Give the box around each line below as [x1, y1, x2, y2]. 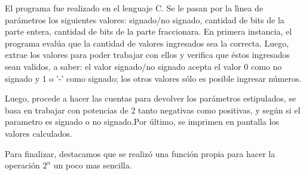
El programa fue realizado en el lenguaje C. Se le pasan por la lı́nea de [5, 2, 264, 14]
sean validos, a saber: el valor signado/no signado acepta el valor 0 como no [5, 60, 282, 72]
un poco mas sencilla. [53, 159, 132, 171]
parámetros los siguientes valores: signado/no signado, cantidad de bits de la [5, 13, 284, 26]
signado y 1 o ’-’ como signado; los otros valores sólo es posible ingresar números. [5, 72, 302, 84]
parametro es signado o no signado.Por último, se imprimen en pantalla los [5, 115, 279, 128]
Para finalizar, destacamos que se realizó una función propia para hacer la [5, 147, 276, 159]
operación [5, 159, 40, 171]
